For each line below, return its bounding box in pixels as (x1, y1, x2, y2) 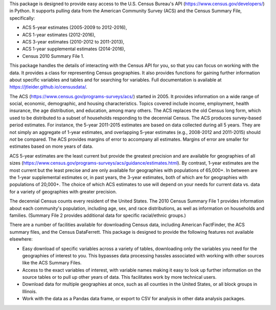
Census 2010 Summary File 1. (22, 53, 84, 59)
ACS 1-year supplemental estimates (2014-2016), (22, 46, 125, 52)
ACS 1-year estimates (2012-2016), (22, 31, 96, 38)
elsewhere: (9, 236, 33, 242)
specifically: (9, 15, 35, 21)
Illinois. (22, 288, 37, 294)
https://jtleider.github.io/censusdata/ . (9, 84, 88, 90)
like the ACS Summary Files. (22, 260, 82, 266)
